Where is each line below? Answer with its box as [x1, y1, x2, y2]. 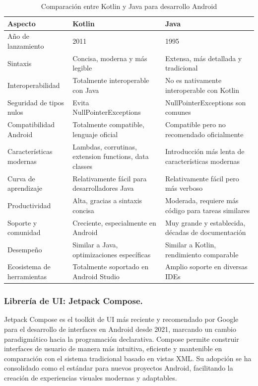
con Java [72, 84, 99, 95]
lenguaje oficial [72, 129, 118, 139]
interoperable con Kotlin [165, 84, 239, 95]
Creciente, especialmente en [72, 217, 156, 228]
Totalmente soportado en [72, 261, 149, 272]
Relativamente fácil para [72, 173, 147, 183]
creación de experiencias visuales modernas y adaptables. [4, 372, 177, 383]
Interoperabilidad [7, 80, 60, 90]
